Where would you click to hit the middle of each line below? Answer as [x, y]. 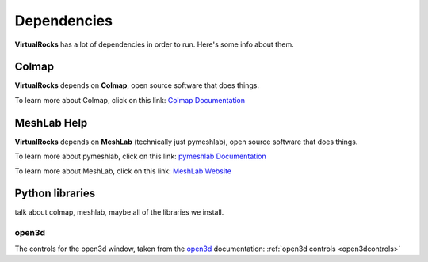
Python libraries [55, 194]
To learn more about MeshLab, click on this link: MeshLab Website [123, 171]
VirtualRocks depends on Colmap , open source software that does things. [137, 85]
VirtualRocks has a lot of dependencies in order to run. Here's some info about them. [154, 44]
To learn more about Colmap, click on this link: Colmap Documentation [130, 100]
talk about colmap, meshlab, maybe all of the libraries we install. [119, 212]
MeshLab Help [51, 123]
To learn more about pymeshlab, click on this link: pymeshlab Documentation [140, 156]
